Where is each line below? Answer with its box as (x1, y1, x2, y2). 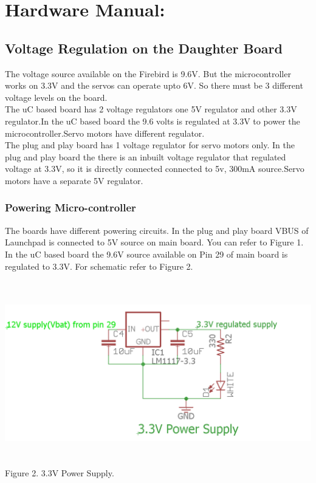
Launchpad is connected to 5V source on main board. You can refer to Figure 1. (5, 236, 304, 248)
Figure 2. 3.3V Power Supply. (5, 467, 114, 479)
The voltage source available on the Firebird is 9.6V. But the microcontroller (5, 67, 291, 80)
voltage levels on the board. (5, 91, 108, 103)
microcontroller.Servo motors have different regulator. (5, 126, 205, 139)
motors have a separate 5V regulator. (5, 174, 143, 187)
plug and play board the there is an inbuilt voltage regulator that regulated (5, 150, 286, 163)
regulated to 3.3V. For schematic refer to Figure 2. (5, 259, 193, 272)
